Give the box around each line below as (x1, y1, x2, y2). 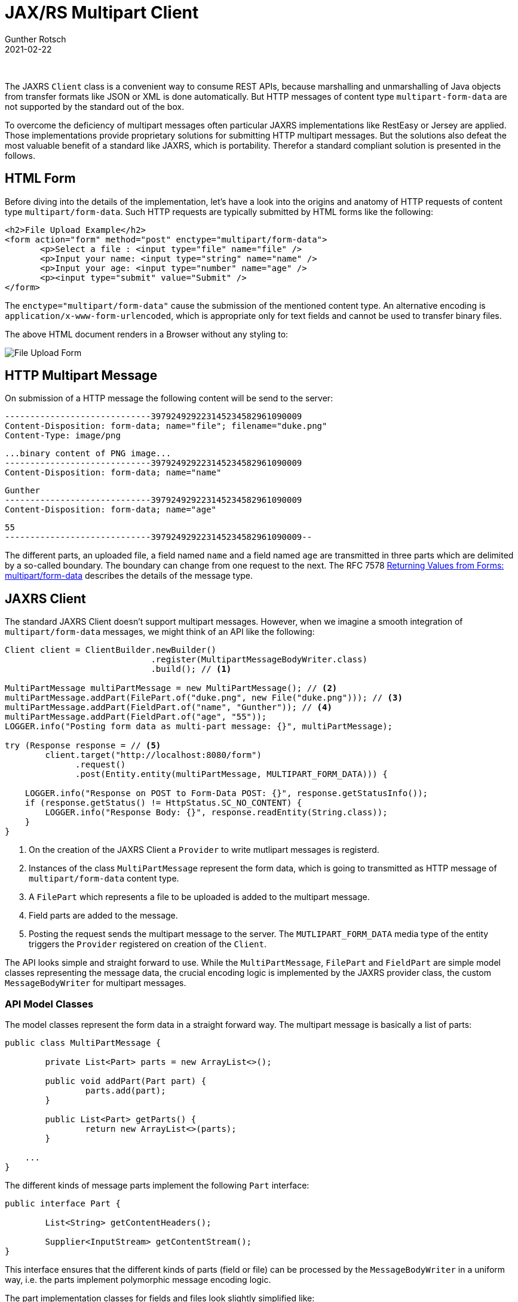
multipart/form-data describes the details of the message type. (5, 570, 253, 581)
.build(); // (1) (151, 664, 232, 674)
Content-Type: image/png (5, 431, 121, 441)
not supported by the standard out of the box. (5, 101, 185, 112)
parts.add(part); (85, 1086, 166, 1096)
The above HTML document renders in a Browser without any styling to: (5, 328, 289, 339)
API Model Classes (5, 997, 94, 1010)
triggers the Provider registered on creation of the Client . (29, 939, 267, 950)
